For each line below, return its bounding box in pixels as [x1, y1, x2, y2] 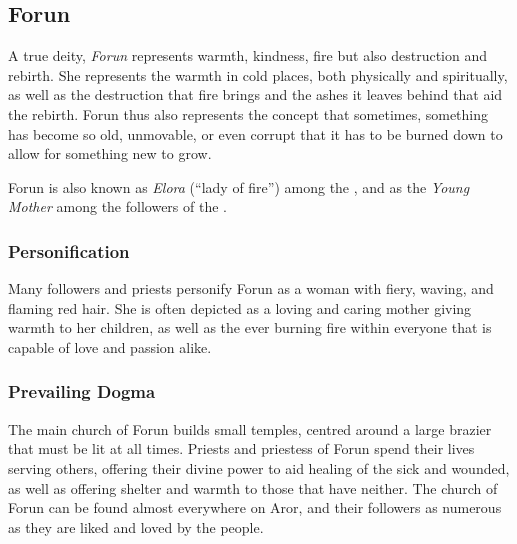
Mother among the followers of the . [8, 196, 227, 217]
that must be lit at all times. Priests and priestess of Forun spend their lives [8, 438, 475, 459]
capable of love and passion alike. [8, 336, 212, 357]
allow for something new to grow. [8, 143, 212, 164]
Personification [8, 238, 130, 263]
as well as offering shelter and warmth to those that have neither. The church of [8, 477, 498, 498]
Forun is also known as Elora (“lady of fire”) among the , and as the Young [8, 176, 470, 197]
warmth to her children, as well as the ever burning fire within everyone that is [8, 317, 492, 338]
